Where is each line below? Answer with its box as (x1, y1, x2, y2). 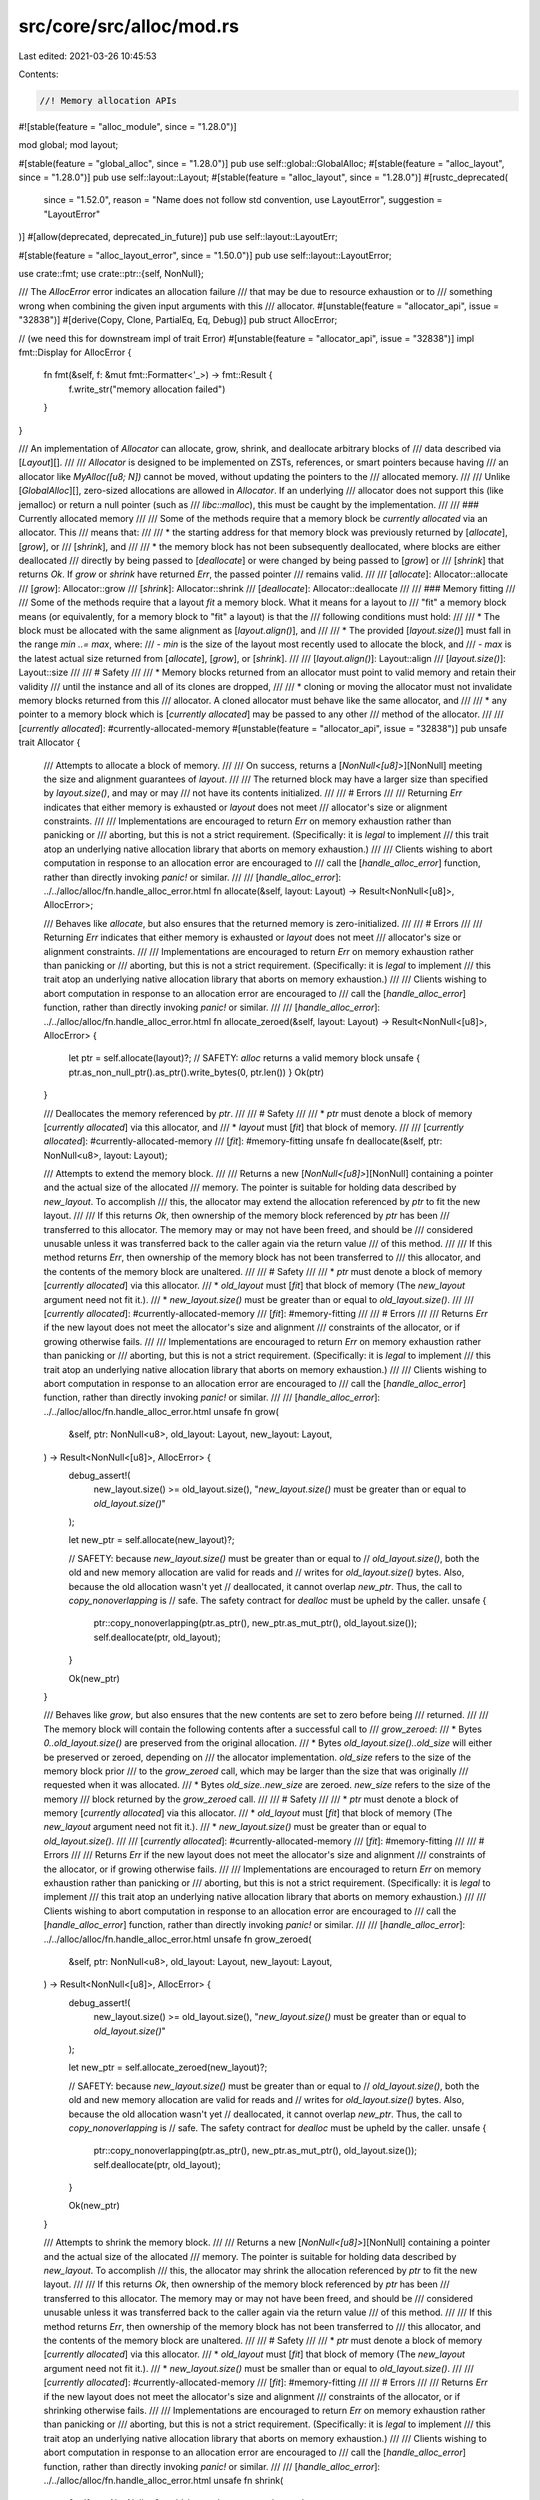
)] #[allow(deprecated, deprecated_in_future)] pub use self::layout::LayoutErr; (18, 231, 339, 243)
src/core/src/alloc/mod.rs (18, 15, 240, 37)
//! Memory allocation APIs (39, 95, 177, 106)
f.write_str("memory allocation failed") (68, 383, 226, 395)
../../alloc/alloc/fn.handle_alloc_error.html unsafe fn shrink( (43, 2474, 284, 2486)
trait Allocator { (18, 736, 81, 749)
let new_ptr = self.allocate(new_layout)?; (68, 1534, 235, 1546)
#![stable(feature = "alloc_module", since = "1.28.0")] (18, 120, 237, 132)
